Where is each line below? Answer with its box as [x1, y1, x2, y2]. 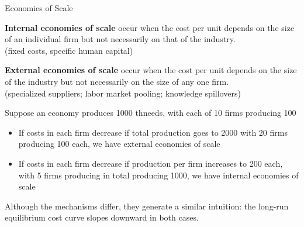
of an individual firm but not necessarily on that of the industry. [5, 33, 236, 45]
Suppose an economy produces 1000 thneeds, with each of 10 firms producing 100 [5, 106, 296, 119]
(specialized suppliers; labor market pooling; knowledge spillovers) [5, 87, 241, 99]
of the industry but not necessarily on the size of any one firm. [5, 75, 229, 87]
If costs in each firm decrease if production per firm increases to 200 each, [18, 157, 283, 169]
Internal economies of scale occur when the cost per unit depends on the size [5, 21, 295, 33]
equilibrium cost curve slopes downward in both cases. [5, 211, 199, 223]
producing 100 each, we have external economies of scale [18, 137, 220, 150]
